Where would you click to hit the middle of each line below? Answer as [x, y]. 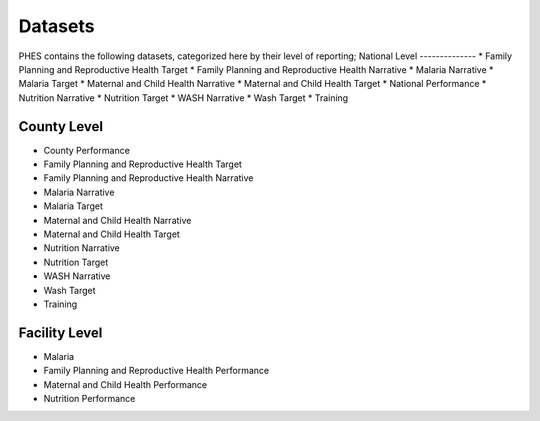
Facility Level [60, 332]
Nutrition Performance [89, 398]
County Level [61, 126]
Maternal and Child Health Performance [125, 384]
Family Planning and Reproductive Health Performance [156, 371]
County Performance [86, 150]
